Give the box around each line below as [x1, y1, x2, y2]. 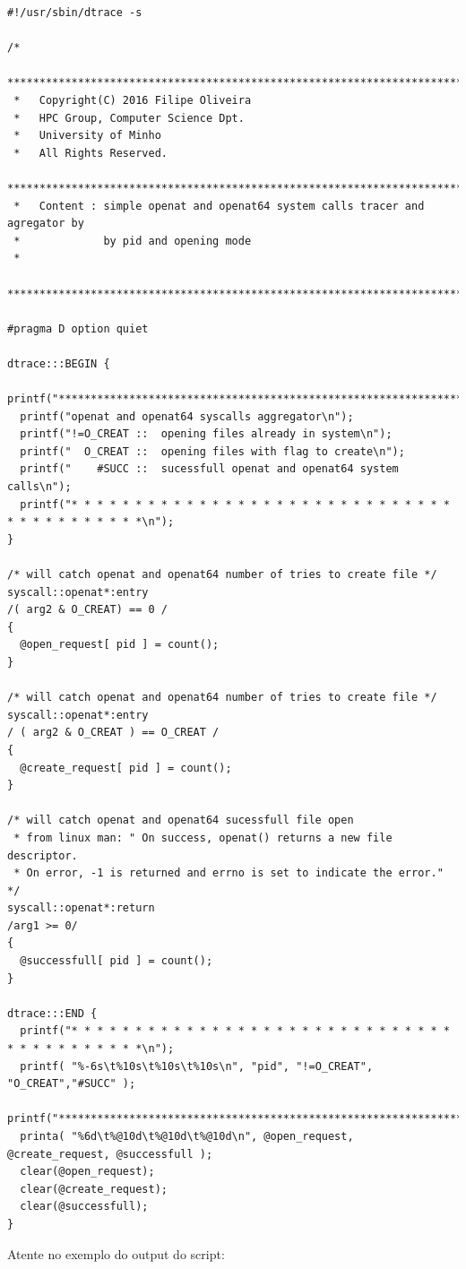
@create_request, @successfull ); [7, 1147, 213, 1161]
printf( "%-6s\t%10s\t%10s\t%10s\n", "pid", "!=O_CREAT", [20, 1059, 374, 1073]
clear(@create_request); [20, 1182, 168, 1196]
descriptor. [7, 849, 78, 862]
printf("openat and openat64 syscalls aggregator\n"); [20, 410, 354, 423]
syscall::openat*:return [7, 902, 155, 915]
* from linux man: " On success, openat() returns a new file [13, 831, 393, 844]
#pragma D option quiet [7, 322, 149, 335]
